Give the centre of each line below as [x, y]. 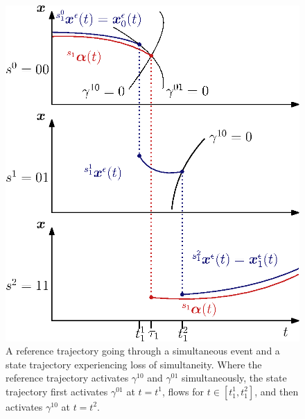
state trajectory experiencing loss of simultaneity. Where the [134, 364]
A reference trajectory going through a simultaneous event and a [143, 351]
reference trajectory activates [67, 378]
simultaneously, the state [234, 378]
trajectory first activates [57, 391]
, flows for [183, 391]
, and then [277, 391]
